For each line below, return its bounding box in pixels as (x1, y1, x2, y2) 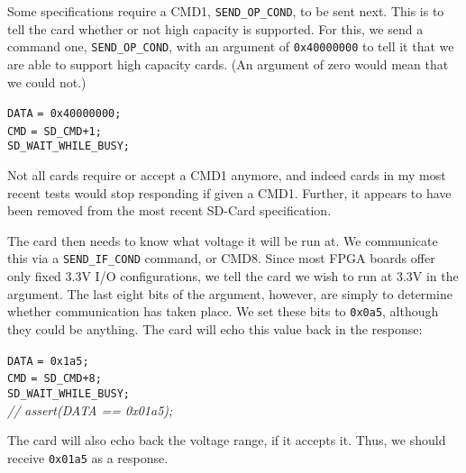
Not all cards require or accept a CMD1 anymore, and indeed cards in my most (7, 166, 446, 185)
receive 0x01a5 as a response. (7, 448, 169, 467)
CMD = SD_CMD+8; (7, 372, 102, 386)
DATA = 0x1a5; (7, 354, 89, 368)
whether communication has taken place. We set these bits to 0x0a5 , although (7, 302, 439, 321)
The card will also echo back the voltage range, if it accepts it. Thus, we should (7, 431, 446, 450)
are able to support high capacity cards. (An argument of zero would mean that (7, 54, 449, 73)
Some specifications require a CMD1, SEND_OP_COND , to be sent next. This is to (7, 2, 444, 20)
